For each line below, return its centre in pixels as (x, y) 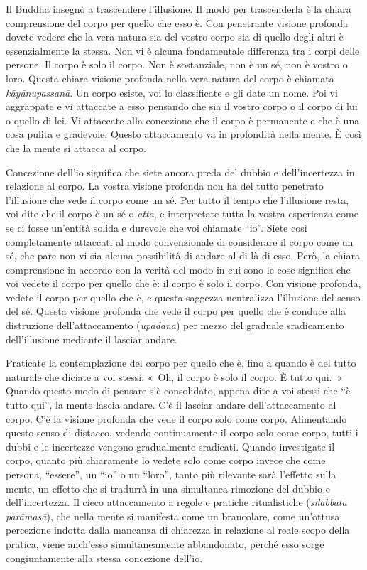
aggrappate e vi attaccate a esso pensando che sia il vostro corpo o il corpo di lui (182, 106)
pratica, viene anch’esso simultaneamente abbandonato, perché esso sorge (165, 543)
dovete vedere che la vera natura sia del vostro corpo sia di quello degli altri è (175, 37)
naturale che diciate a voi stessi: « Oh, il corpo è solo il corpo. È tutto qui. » (174, 376)
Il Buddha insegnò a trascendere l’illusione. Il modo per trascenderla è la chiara (179, 9)
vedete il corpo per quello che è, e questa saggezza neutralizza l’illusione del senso (183, 297)
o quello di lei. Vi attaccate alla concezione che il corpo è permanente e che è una (183, 120)
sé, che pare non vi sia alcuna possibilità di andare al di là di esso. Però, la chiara (183, 256)
